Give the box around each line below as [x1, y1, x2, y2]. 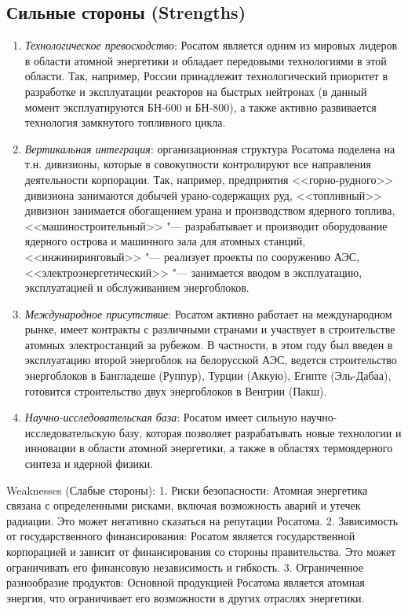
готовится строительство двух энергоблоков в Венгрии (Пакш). [24, 382, 327, 399]
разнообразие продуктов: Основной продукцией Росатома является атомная [6, 574, 365, 591]
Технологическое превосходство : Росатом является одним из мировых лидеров [24, 37, 398, 53]
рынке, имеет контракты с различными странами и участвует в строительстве [24, 321, 395, 337]
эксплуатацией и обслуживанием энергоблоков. [24, 279, 250, 296]
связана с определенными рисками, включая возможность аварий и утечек [6, 497, 361, 513]
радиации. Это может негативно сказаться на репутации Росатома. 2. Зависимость [6, 512, 399, 528]
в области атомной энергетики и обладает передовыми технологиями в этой [24, 52, 387, 68]
